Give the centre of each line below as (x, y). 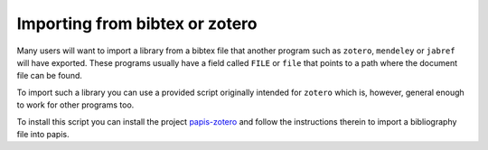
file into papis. (43, 134)
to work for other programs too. (75, 105)
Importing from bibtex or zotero (137, 23)
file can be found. (50, 76)
